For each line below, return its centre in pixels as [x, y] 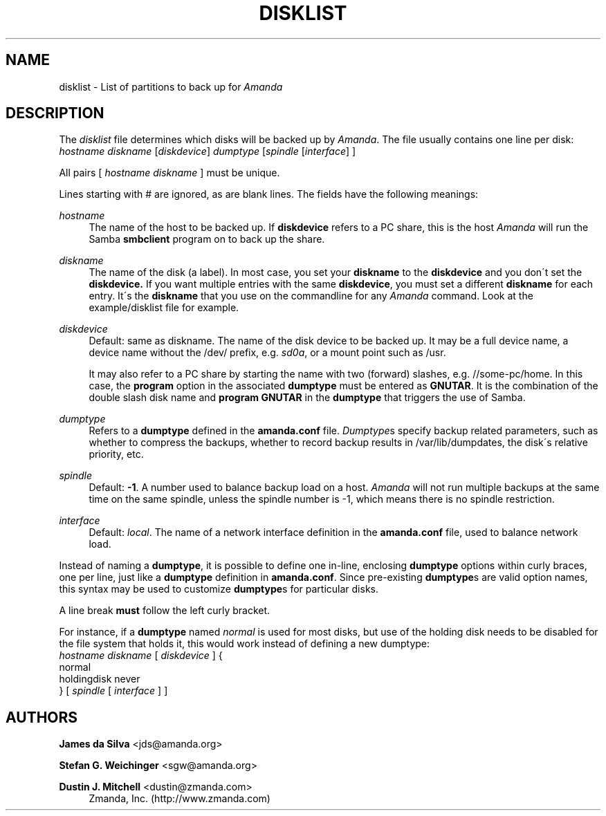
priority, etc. [116, 454]
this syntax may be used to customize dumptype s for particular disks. [219, 589]
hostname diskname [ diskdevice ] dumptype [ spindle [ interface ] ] [208, 151]
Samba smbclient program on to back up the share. [207, 239]
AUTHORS [42, 717]
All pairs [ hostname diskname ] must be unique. [169, 173]
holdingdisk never [100, 679]
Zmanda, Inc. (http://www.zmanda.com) [180, 799]
